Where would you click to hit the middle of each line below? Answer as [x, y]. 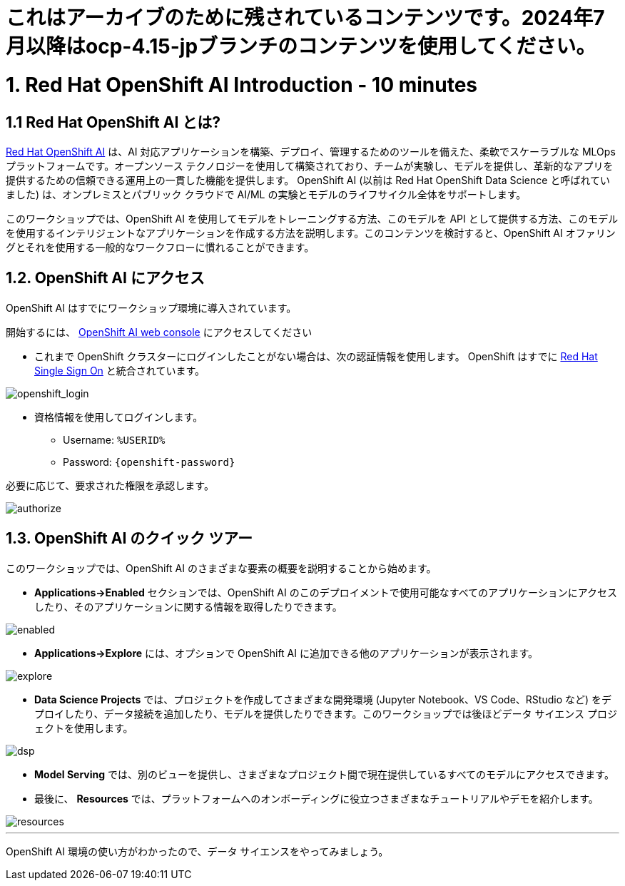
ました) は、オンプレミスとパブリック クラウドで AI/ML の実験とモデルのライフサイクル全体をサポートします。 [266, 194]
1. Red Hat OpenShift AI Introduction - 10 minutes [242, 85]
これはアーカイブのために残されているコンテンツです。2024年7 [305, 18]
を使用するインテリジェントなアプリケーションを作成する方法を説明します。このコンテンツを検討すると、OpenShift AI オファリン [311, 233]
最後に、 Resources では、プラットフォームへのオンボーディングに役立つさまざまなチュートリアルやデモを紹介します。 [316, 798]
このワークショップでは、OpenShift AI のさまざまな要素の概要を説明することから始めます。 [221, 568]
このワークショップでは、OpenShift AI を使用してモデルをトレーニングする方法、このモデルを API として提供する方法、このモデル [312, 218]
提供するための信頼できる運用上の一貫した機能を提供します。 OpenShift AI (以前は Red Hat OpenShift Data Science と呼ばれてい [308, 180]
